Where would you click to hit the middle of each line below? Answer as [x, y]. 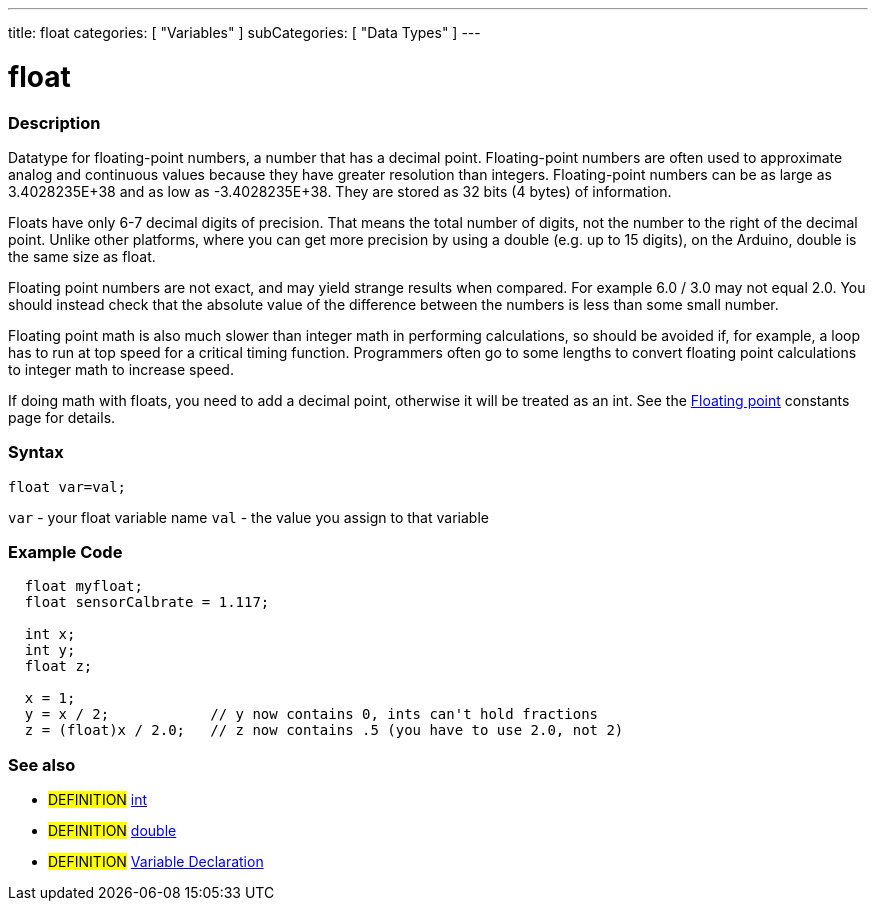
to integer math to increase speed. [121, 369]
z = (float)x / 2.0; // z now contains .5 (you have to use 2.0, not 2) [324, 730]
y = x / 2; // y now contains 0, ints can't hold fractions [311, 714]
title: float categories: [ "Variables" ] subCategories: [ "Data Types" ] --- [244, 32]
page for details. [62, 417]
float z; [58, 666]
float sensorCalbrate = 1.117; [147, 602]
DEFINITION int [98, 800]
